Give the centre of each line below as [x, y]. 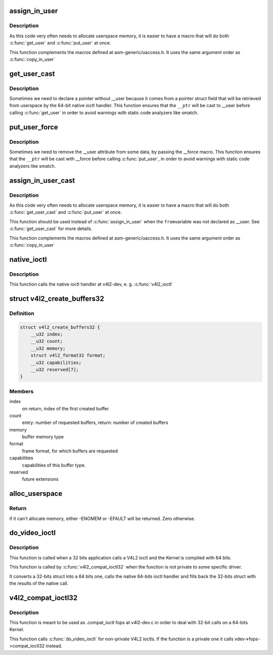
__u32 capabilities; [56, 362]
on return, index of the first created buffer [65, 408]
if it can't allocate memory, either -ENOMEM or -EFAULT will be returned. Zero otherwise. [102, 519]
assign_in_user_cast [42, 180]
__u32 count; [47, 341]
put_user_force [34, 127]
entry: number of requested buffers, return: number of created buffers [95, 423]
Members [21, 391]
